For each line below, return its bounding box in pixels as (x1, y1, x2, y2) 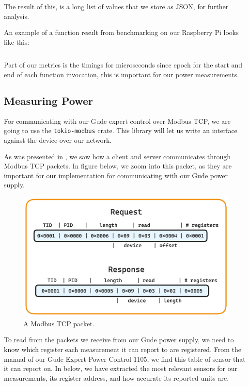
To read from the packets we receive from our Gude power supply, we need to (4, 335, 234, 345)
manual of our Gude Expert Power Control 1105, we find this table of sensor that (4, 353, 246, 364)
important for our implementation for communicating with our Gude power (4, 170, 228, 180)
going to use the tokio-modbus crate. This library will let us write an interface (4, 125, 237, 135)
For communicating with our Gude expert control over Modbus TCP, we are (4, 116, 231, 126)
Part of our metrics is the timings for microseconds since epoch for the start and (4, 60, 243, 70)
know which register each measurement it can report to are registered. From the (4, 344, 241, 354)
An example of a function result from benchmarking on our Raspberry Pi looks (4, 27, 239, 37)
